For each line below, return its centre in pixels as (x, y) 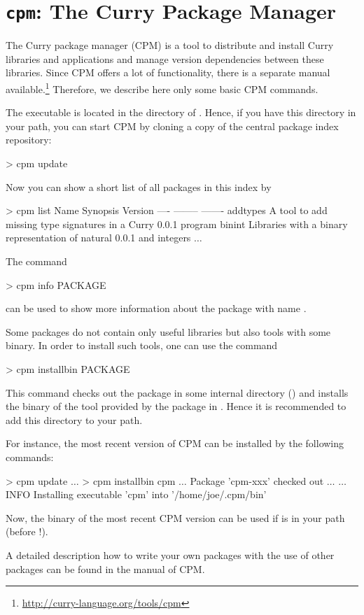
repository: (29, 140)
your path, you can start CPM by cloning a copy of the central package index (172, 126)
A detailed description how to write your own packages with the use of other (170, 554)
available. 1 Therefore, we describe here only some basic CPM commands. (162, 88)
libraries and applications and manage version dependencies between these (165, 58)
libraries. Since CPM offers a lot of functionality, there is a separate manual (168, 72)
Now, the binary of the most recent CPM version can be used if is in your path (175, 517)
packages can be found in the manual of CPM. (105, 568)
